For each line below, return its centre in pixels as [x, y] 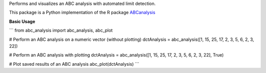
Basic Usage [22, 21]
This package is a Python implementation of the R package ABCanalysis [82, 13]
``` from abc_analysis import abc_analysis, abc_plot [61, 30]
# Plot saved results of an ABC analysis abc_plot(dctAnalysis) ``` [74, 64]
